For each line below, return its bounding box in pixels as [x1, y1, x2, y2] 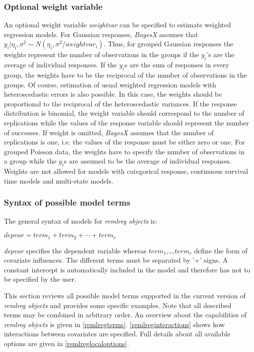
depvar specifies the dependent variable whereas [4, 245, 147, 255]
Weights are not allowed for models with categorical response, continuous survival [4, 166, 248, 176]
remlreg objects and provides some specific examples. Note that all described [4, 300, 232, 310]
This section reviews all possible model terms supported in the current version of [4, 290, 246, 300]
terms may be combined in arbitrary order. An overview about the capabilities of [4, 310, 247, 320]
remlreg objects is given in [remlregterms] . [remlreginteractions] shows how [4, 319, 225, 329]
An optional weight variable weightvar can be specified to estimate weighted [4, 20, 231, 30]
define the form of [194, 245, 248, 255]
